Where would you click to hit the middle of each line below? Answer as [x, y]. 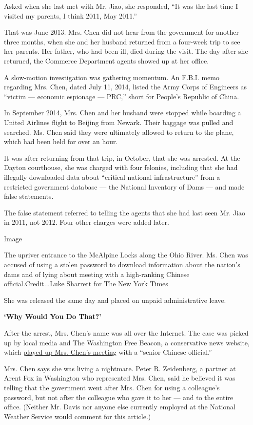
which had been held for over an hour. [61, 141]
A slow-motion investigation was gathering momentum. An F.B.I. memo [112, 77]
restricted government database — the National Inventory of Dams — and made [124, 186]
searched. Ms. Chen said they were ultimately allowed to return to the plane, [119, 132]
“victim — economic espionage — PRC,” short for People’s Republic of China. [122, 96]
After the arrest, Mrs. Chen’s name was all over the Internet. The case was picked [126, 333]
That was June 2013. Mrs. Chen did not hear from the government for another [122, 32]
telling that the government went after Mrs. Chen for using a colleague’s [112, 387]
